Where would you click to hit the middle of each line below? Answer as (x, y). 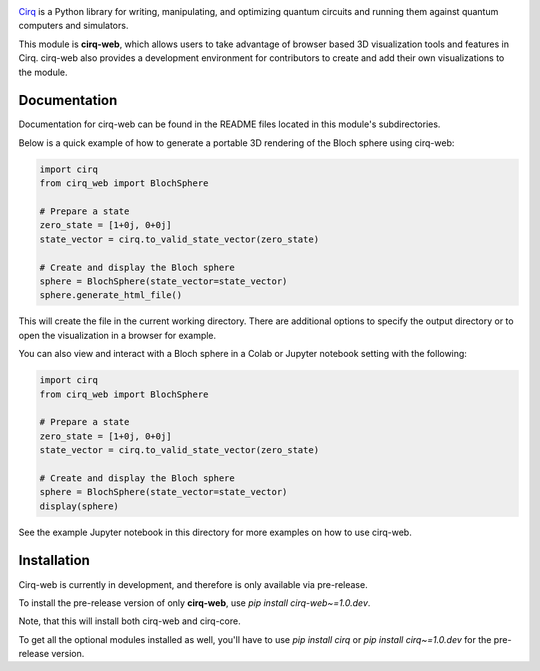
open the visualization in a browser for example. (117, 335)
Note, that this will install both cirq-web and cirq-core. (129, 621)
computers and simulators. (73, 26)
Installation (54, 560)
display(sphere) (79, 506)
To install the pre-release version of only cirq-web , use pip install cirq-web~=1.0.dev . (194, 602)
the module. (43, 72)
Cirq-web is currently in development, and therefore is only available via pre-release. (193, 584)
